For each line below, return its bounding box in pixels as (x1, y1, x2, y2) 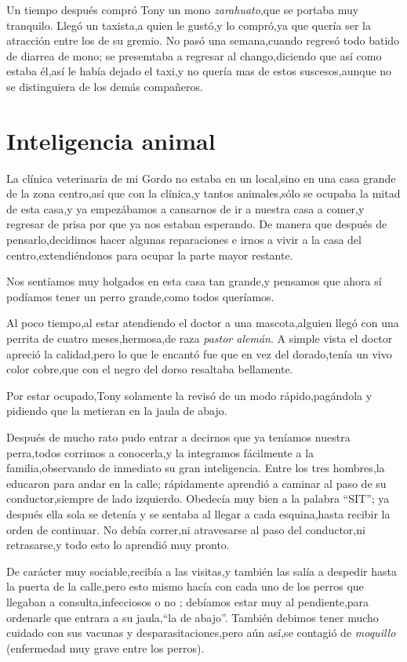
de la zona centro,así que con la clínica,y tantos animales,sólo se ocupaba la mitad (6, 185, 401, 202)
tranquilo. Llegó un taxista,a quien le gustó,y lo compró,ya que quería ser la (6, 16, 371, 33)
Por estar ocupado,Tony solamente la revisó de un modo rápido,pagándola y (6, 387, 372, 403)
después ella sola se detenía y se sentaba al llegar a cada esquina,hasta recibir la (6, 505, 391, 522)
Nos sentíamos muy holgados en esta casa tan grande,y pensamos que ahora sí (6, 273, 382, 289)
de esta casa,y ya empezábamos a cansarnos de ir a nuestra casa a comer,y (6, 200, 365, 216)
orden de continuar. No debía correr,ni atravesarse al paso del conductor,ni (6, 521, 365, 537)
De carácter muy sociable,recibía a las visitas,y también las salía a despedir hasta (6, 562, 397, 579)
